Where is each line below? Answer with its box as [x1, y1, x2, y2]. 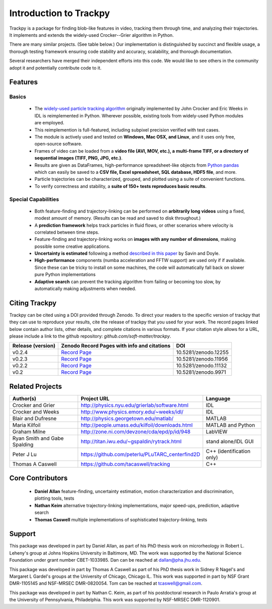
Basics [9, 93, 26, 100]
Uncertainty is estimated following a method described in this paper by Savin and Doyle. [34, 250, 220, 256]
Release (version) [12, 343, 55, 350]
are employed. [34, 120, 64, 126]
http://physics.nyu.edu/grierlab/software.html [81, 402, 189, 409]
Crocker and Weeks [12, 409, 59, 415]
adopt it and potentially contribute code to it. [9, 64, 102, 71]
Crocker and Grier [12, 402, 55, 409]
